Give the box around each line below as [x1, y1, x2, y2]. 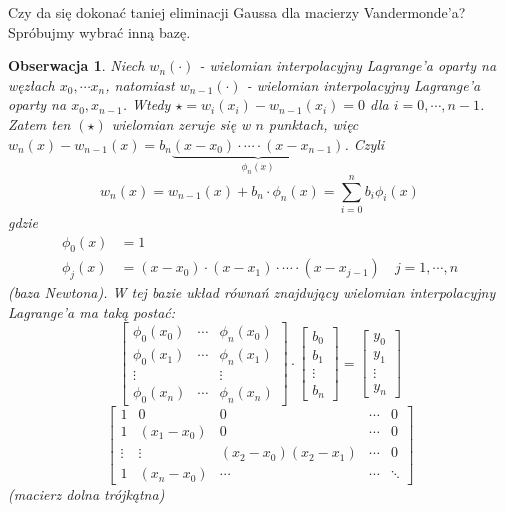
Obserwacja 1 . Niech [8, 55, 145, 76]
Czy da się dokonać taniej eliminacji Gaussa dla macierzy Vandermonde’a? [8, 2, 466, 22]
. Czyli [344, 133, 385, 154]
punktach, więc [268, 113, 359, 134]
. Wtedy [122, 94, 171, 115]
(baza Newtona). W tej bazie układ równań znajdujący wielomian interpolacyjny [8, 282, 496, 303]
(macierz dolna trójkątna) [8, 484, 165, 505]
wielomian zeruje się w [111, 113, 251, 134]
